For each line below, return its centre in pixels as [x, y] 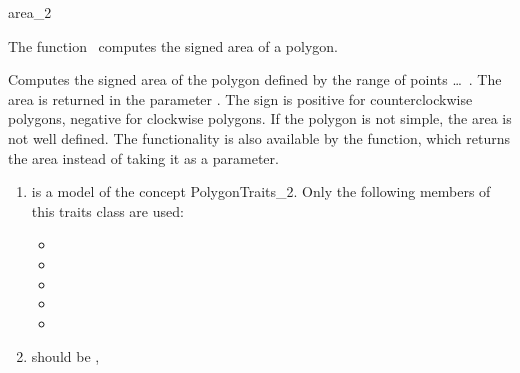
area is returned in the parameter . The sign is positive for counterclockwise [240, 98]
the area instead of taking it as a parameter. [143, 157]
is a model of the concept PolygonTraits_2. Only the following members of [261, 191]
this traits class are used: [107, 210]
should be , [65, 356]
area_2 [30, 12]
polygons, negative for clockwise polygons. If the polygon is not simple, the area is [260, 118]
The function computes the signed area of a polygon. [173, 45]
